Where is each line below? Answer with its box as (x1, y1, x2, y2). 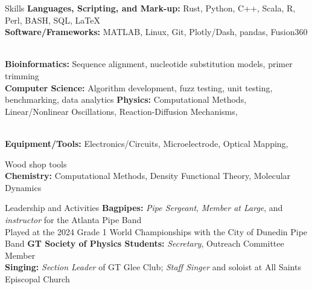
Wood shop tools (5, 157, 67, 170)
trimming (5, 69, 39, 82)
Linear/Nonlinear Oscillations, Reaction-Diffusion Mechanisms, (5, 105, 238, 117)
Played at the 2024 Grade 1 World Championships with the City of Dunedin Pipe (5, 225, 308, 238)
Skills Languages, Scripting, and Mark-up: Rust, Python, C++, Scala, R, (5, 2, 296, 14)
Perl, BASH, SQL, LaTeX (5, 13, 100, 26)
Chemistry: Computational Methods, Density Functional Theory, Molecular (5, 169, 291, 182)
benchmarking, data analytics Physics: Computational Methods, (5, 93, 247, 106)
